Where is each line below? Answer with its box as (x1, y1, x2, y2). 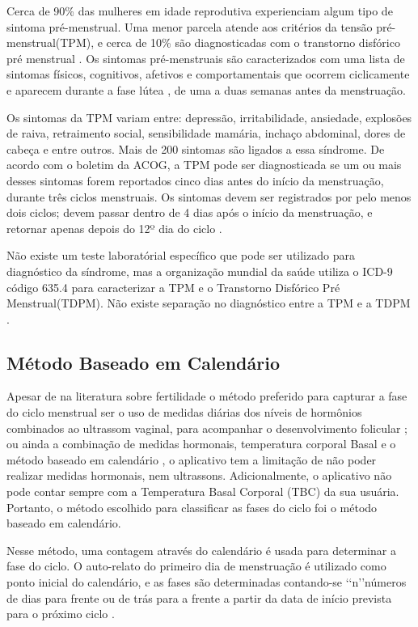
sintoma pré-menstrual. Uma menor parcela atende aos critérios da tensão (6, 18, 373, 35)
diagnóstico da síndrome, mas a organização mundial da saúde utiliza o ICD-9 (6, 262, 393, 279)
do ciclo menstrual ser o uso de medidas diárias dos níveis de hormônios (6, 404, 362, 421)
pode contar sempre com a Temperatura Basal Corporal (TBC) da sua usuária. (6, 483, 399, 500)
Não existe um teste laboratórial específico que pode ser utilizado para (6, 247, 355, 264)
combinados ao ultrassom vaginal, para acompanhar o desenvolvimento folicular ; (6, 419, 407, 436)
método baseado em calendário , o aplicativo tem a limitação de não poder (6, 451, 377, 468)
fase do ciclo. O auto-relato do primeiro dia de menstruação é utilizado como (6, 557, 386, 574)
